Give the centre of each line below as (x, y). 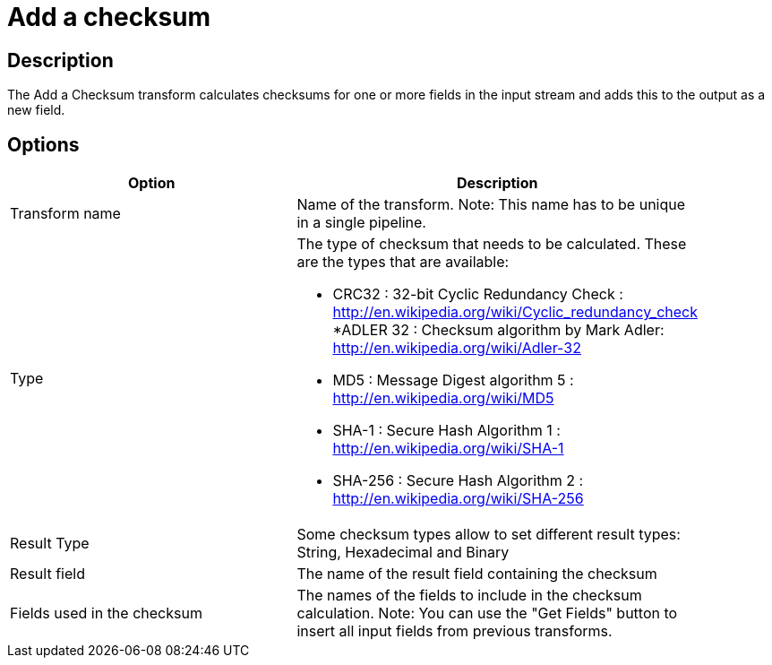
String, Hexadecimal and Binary (403, 553)
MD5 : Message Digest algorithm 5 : (453, 380)
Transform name (65, 214)
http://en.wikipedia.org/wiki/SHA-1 (448, 449)
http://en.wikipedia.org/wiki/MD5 (443, 398)
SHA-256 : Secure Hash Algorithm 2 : (458, 481)
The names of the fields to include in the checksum (469, 596)
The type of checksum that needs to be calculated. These (492, 244)
